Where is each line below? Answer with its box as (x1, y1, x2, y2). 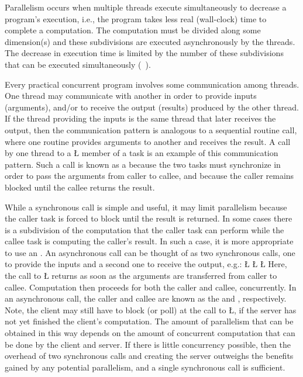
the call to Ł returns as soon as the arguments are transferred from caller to (5, 269, 277, 282)
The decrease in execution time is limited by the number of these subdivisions (5, 47, 284, 59)
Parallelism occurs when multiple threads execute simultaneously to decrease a (5, 1, 287, 13)
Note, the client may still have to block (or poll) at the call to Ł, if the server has (5, 303, 297, 316)
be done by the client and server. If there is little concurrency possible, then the (5, 338, 291, 350)
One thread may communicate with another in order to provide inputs (5, 89, 257, 102)
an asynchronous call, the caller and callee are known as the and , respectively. (5, 292, 287, 305)
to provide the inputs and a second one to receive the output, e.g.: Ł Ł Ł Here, (5, 258, 287, 270)
